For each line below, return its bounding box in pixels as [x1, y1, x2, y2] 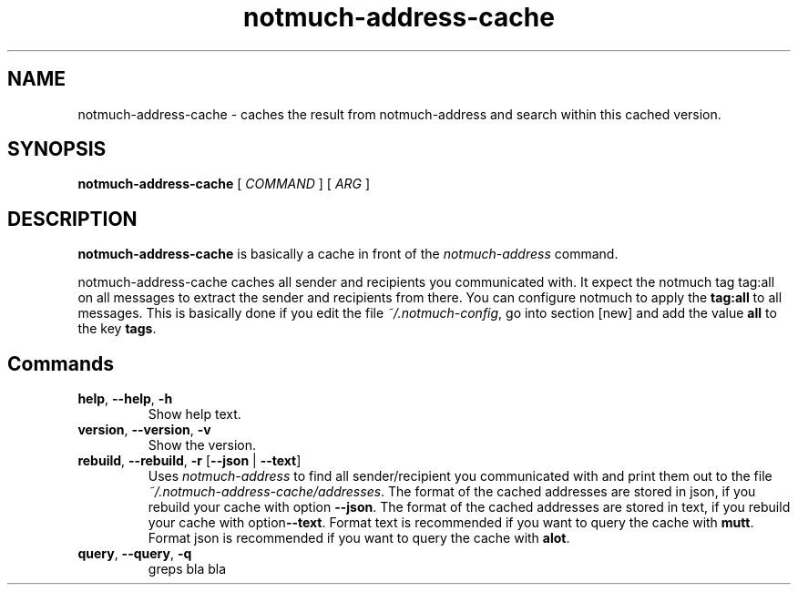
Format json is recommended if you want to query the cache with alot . [148, 530, 570, 546]
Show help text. [148, 406, 241, 423]
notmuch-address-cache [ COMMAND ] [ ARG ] [77, 176, 371, 192]
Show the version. [148, 437, 257, 454]
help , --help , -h [77, 391, 173, 407]
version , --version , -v [77, 422, 211, 438]
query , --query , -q [77, 546, 192, 562]
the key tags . [77, 321, 157, 337]
